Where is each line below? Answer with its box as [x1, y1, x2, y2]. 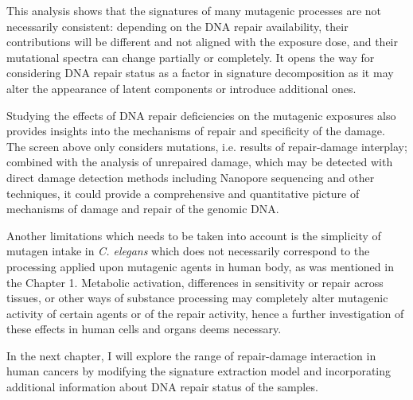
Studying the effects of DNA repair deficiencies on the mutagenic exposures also [6, 107, 396, 123]
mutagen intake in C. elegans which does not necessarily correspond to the [6, 243, 370, 259]
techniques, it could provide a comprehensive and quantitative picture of [6, 184, 360, 201]
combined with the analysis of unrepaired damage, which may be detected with [6, 153, 393, 170]
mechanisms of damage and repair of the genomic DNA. [6, 200, 279, 217]
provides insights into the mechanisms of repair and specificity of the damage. [6, 122, 385, 139]
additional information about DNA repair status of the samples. [6, 379, 318, 395]
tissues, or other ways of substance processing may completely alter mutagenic [6, 289, 388, 306]
